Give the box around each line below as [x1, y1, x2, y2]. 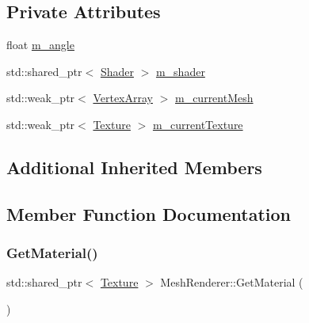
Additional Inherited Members [6, 154, 262, 179]
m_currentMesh [174, 89, 254, 106]
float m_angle [6, 36, 74, 53]
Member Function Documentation [6, 201, 292, 226]
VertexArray [93, 89, 153, 106]
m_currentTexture [152, 116, 243, 132]
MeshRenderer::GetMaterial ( [160, 274, 303, 291]
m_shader [155, 63, 205, 79]
